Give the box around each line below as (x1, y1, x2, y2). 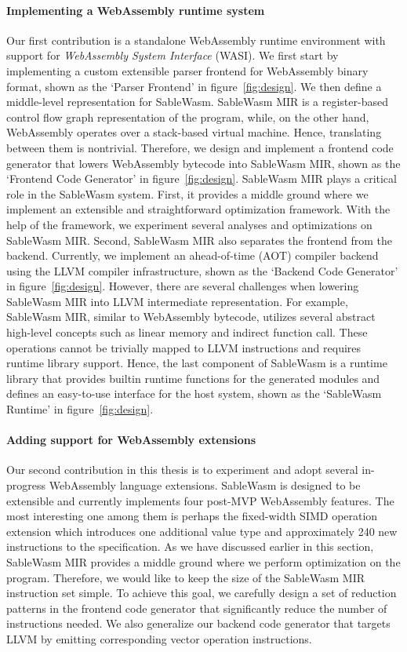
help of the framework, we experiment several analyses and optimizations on (6, 216, 372, 232)
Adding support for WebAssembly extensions (6, 432, 256, 448)
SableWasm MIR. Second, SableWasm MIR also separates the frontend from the (6, 231, 393, 248)
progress (6, 477, 46, 494)
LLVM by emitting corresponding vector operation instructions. (6, 630, 312, 647)
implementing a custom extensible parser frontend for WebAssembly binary (6, 62, 369, 78)
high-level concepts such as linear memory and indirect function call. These (6, 324, 368, 341)
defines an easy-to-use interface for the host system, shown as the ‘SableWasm (6, 385, 382, 402)
